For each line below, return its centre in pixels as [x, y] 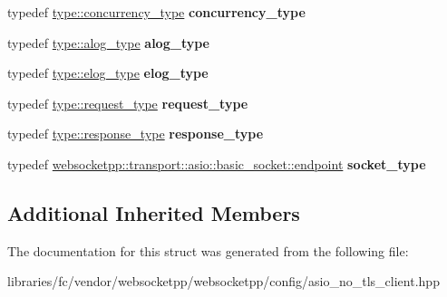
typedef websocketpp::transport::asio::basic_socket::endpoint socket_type [217, 163]
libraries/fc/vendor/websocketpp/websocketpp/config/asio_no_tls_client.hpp [223, 281]
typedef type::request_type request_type [128, 103]
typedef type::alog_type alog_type [108, 42]
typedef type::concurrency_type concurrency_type [156, 12]
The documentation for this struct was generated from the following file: [208, 250]
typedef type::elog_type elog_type [108, 73]
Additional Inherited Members [154, 212]
